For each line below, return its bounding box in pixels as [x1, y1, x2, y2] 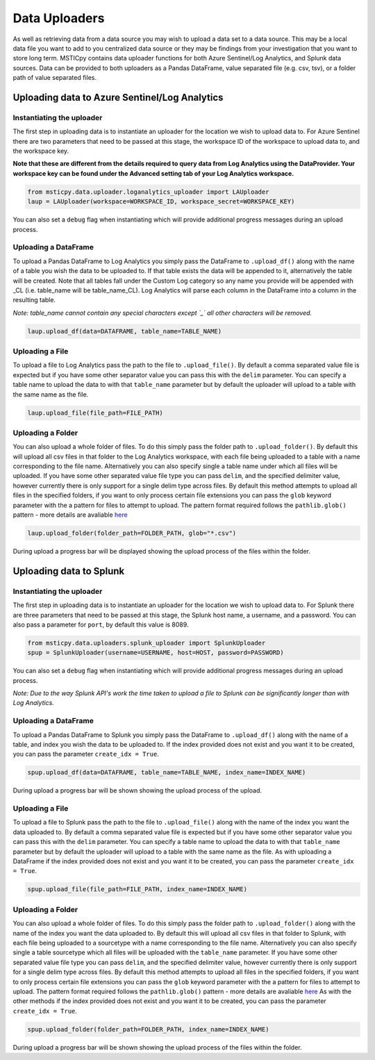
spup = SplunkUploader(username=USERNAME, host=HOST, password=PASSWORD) [27, 649, 284, 656]
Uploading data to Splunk [12, 565, 125, 577]
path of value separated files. [12, 74, 97, 82]
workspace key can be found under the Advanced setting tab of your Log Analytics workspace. [12, 169, 294, 177]
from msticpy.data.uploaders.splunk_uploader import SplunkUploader [27, 639, 266, 647]
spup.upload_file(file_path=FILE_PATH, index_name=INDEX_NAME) [27, 886, 248, 893]
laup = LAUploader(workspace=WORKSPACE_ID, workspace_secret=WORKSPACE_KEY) [27, 198, 295, 206]
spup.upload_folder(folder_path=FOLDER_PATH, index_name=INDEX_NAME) [27, 1025, 269, 1033]
